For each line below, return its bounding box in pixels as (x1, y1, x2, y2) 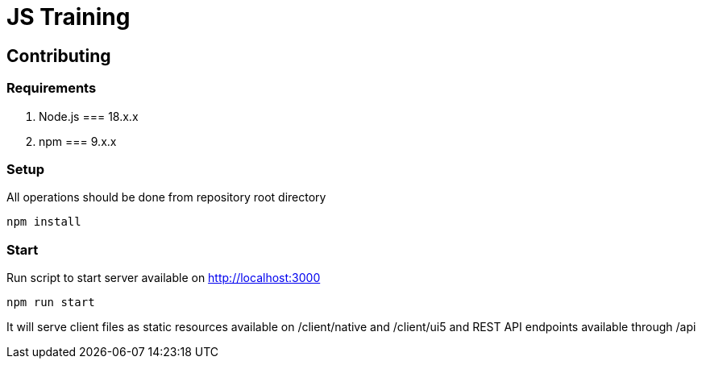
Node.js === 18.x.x (39, 109, 139, 123)
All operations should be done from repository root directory (6, 190, 326, 205)
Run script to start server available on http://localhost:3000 (6, 271, 321, 285)
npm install (6, 215, 81, 229)
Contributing (6, 45, 111, 66)
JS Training (6, 3, 131, 31)
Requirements (6, 80, 97, 97)
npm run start (6, 296, 95, 309)
